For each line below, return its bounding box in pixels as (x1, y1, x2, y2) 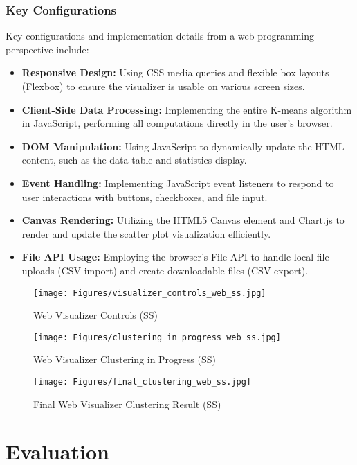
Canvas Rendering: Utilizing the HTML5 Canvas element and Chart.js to (21, 213, 345, 227)
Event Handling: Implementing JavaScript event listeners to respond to (21, 175, 334, 190)
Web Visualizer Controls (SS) (33, 308, 158, 322)
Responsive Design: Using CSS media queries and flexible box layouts (21, 65, 329, 80)
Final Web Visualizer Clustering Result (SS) (33, 396, 221, 411)
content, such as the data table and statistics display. (21, 152, 247, 167)
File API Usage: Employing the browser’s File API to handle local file (21, 249, 329, 264)
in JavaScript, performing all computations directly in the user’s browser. (21, 116, 333, 130)
